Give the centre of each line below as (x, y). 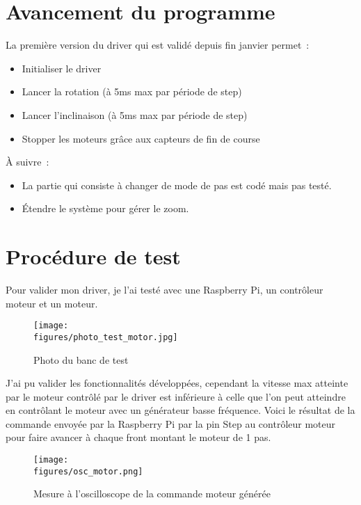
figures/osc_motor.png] (88, 471)
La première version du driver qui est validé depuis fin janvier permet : (158, 45)
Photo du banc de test (81, 359)
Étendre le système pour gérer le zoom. (105, 208)
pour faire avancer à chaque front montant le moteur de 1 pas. (138, 437)
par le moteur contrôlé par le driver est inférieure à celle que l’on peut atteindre (176, 396)
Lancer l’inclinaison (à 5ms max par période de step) (135, 114)
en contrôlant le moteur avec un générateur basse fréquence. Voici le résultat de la (180, 410)
